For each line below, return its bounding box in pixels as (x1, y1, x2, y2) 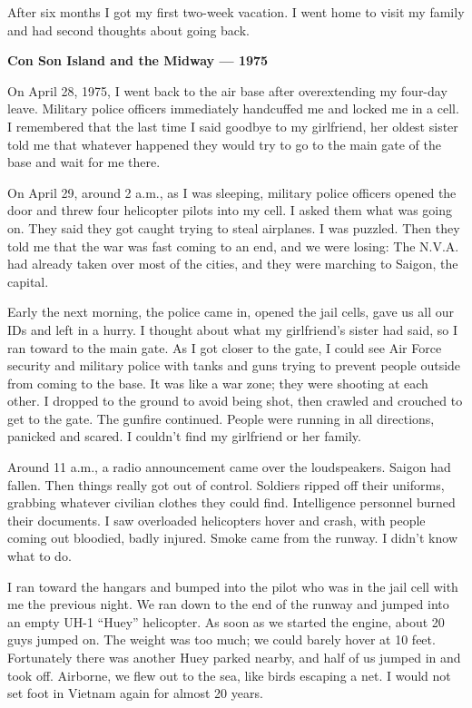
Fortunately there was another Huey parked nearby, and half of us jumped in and (7, 648, 461, 666)
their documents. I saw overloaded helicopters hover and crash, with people (7, 510, 426, 529)
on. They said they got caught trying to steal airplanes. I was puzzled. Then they (7, 218, 460, 237)
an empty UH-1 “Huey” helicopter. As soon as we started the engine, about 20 (7, 612, 445, 631)
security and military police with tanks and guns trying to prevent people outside (7, 356, 461, 375)
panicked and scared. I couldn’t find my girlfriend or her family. (7, 427, 361, 446)
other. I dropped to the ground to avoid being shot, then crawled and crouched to (7, 391, 463, 410)
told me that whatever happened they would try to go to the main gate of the (7, 134, 442, 153)
